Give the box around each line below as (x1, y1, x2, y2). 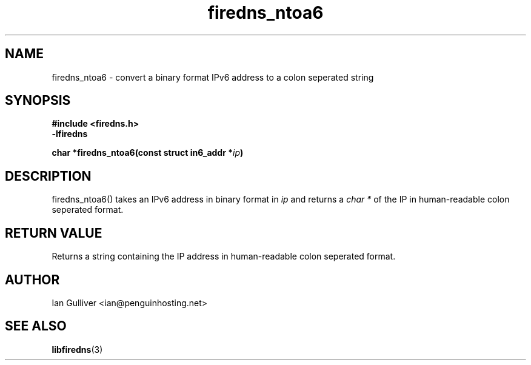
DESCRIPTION (5, 168, 92, 184)
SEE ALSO (5, 318, 67, 334)
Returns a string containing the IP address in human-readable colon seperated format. (52, 251, 396, 262)
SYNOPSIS (5, 93, 71, 109)
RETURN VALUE (5, 225, 102, 241)
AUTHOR (5, 272, 60, 287)
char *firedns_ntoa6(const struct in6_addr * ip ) (52, 147, 244, 158)
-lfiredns (52, 129, 88, 139)
